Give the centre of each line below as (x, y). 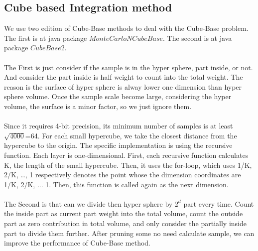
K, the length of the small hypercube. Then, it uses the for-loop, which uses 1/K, (128, 165)
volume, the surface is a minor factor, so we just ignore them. (98, 106)
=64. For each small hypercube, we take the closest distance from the (131, 135)
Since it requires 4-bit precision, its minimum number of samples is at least (119, 126)
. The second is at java (197, 38)
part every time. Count (219, 203)
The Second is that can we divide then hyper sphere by (88, 203)
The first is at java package (46, 38)
